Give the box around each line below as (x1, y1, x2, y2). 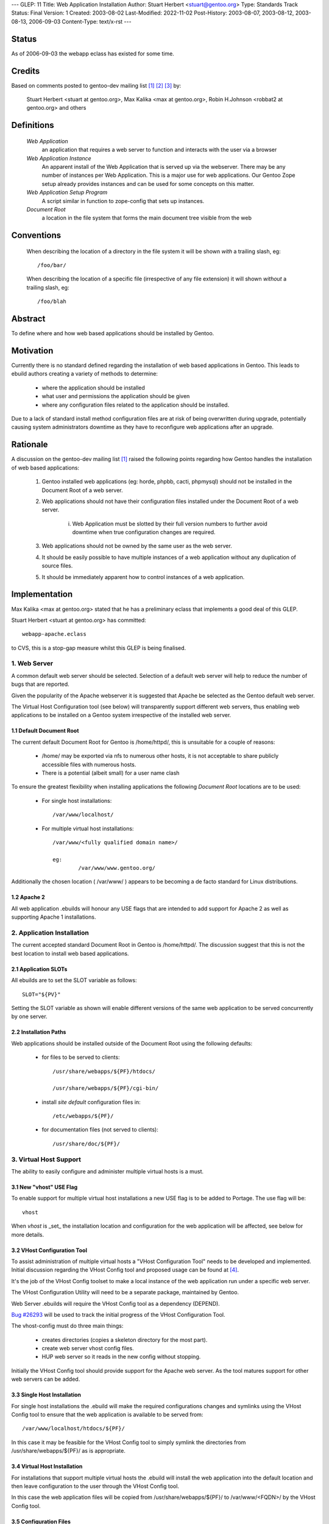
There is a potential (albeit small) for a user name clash (41, 769, 180, 777)
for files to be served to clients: (41, 1053, 120, 1061)
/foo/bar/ (37, 262, 66, 269)
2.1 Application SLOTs (11, 965, 68, 972)
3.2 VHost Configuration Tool (11, 1247, 88, 1254)
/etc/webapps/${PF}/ (52, 1113, 114, 1120)
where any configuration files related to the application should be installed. (41, 401, 230, 408)
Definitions (11, 120, 54, 130)
